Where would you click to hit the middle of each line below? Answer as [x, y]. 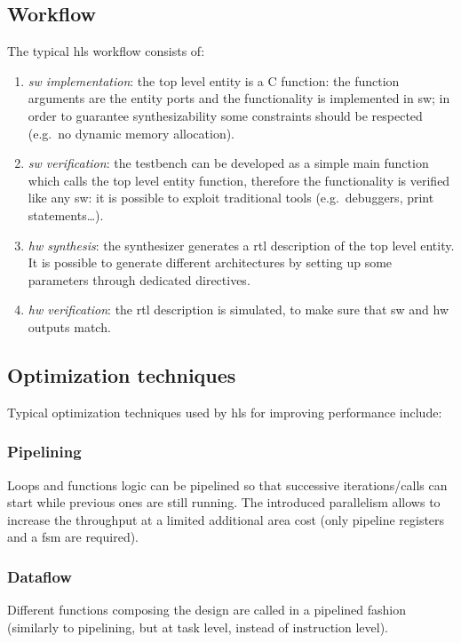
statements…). [66, 214]
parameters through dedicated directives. [139, 279]
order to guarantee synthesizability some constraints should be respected [225, 115]
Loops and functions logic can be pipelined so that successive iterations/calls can [227, 484]
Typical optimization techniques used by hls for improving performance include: [225, 412]
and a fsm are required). [73, 537]
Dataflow [40, 576]
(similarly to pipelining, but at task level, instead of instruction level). [198, 627]
